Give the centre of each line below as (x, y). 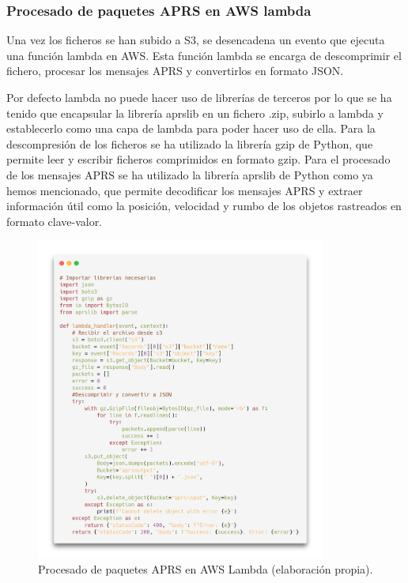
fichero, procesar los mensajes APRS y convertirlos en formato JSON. (175, 71)
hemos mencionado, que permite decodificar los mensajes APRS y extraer (185, 190)
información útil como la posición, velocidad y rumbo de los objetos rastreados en (204, 206)
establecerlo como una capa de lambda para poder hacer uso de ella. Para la (191, 128)
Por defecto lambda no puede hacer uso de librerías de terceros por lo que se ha (199, 97)
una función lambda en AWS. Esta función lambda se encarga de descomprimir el (204, 55)
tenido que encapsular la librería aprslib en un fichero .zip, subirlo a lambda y (195, 113)
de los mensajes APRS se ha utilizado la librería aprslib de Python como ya (190, 174)
